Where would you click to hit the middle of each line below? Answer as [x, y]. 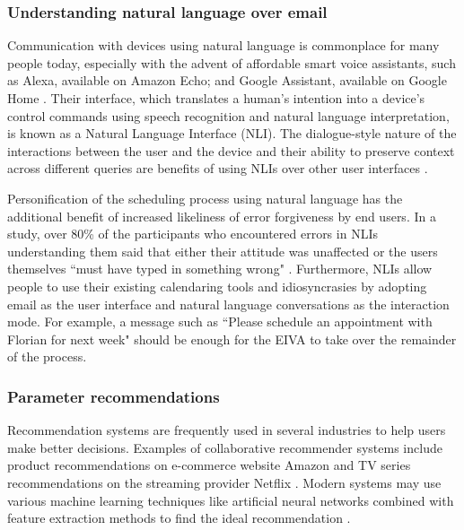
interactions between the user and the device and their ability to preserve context [231, 150]
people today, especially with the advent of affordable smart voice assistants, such [232, 62]
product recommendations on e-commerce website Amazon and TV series [209, 465]
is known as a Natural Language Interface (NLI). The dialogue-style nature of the [232, 133]
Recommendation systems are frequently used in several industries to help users [227, 430]
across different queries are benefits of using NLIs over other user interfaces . [218, 168]
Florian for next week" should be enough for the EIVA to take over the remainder [232, 339]
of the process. [47, 356]
